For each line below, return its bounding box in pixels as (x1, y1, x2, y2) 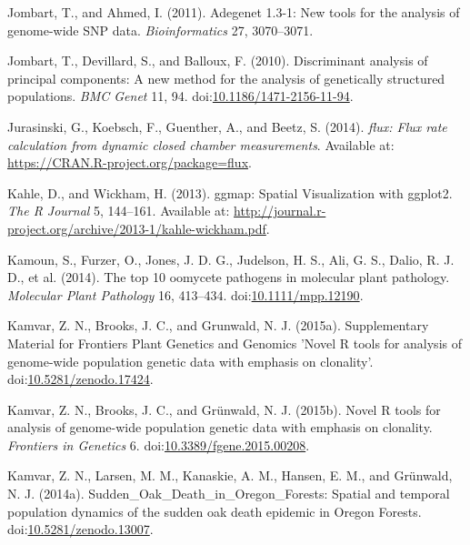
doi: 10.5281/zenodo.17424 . (7, 369, 154, 389)
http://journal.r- (234, 201, 326, 220)
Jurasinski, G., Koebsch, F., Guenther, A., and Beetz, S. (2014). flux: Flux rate (7, 116, 447, 136)
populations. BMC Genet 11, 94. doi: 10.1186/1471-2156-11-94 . (7, 86, 354, 106)
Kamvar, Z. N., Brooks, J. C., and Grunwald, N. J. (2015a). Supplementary (7, 316, 429, 335)
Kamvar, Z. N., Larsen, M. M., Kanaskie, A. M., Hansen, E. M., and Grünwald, (7, 466, 453, 485)
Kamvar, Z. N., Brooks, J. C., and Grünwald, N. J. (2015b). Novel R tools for (7, 399, 441, 419)
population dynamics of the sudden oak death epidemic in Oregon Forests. (7, 501, 422, 520)
